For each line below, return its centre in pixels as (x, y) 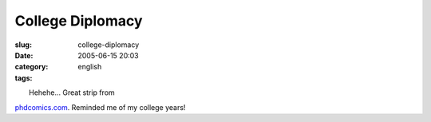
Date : (24, 55)
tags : (24, 78)
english (90, 67)
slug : (23, 45)
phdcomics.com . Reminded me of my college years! (100, 107)
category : (32, 67)
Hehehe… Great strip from (72, 92)
